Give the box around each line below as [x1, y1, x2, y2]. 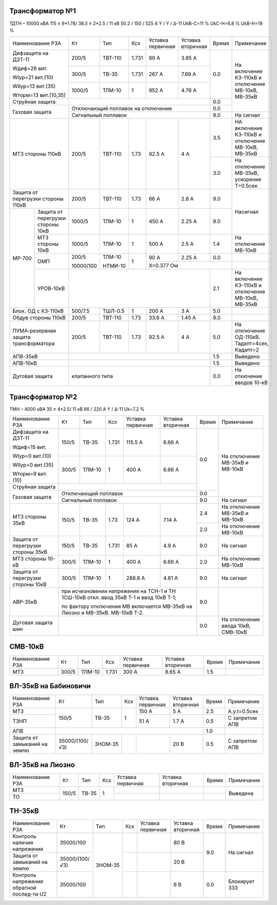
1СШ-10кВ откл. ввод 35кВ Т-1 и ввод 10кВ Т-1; [61, 594, 177, 601]
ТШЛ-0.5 [102, 308, 125, 315]
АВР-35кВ [12, 598, 38, 605]
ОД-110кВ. [234, 334, 261, 341]
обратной [12, 884, 37, 891]
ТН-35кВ [9, 807, 39, 815]
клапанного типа [71, 373, 113, 380]
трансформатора [12, 340, 55, 347]
